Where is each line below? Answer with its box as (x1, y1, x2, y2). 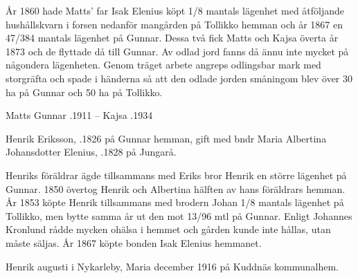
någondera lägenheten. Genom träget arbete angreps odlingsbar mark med (6, 57, 321, 72)
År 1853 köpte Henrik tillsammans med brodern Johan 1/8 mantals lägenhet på (6, 195, 344, 210)
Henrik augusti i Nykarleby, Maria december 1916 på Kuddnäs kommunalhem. (6, 259, 339, 273)
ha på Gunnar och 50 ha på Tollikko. (6, 84, 163, 99)
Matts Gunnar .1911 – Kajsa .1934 (6, 108, 153, 122)
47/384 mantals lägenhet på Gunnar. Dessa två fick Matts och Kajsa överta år (6, 30, 339, 45)
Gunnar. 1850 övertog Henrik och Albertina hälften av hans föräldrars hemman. (6, 181, 346, 196)
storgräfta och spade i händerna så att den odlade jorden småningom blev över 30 (6, 71, 353, 85)
